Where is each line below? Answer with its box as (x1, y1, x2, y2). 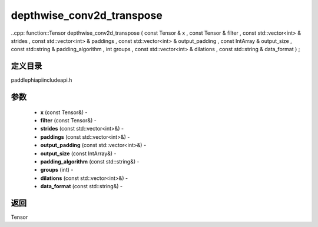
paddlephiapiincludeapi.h (11, 76, 72, 84)
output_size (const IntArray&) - (40, 150, 117, 157)
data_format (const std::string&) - (40, 183, 123, 190)
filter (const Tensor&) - (40, 117, 97, 124)
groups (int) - (40, 166, 74, 173)
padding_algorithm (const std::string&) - (40, 158, 140, 165)
